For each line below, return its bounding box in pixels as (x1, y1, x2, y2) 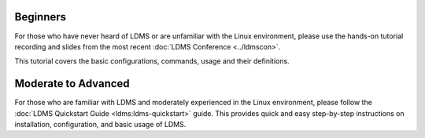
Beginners (14, 10, 67, 24)
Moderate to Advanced (14, 77, 130, 90)
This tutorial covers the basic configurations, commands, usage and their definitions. (14, 56, 290, 66)
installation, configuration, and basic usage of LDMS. (14, 119, 187, 129)
